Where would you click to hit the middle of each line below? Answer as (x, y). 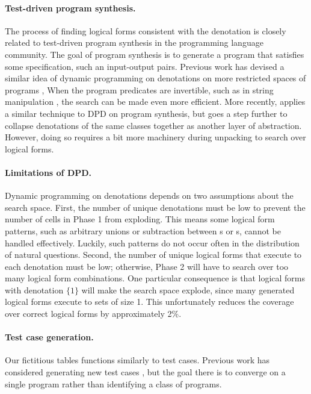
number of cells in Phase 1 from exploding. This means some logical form (140, 219)
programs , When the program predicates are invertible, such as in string (139, 89)
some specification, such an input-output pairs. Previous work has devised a (145, 66)
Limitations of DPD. (48, 172)
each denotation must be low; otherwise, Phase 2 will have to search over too (147, 266)
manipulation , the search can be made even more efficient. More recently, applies (155, 102)
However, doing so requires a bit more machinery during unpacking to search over (155, 137)
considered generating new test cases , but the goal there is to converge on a (145, 372)
